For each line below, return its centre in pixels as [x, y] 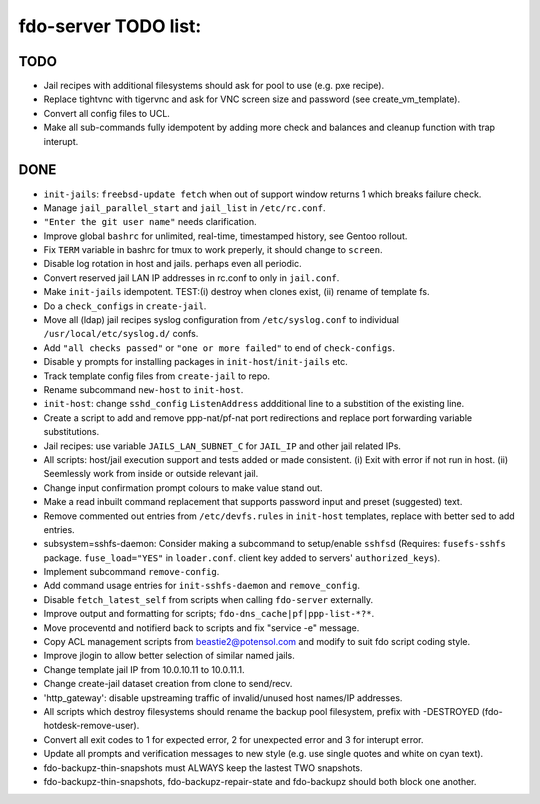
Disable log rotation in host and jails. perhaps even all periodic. [172, 264]
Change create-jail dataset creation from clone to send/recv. [168, 684]
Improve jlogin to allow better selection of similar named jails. [169, 656]
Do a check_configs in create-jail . [125, 306]
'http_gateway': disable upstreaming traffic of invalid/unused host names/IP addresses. [223, 697]
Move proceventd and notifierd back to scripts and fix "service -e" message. [201, 627]
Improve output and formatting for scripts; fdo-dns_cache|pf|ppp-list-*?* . [209, 614]
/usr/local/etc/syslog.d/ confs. [121, 334]
